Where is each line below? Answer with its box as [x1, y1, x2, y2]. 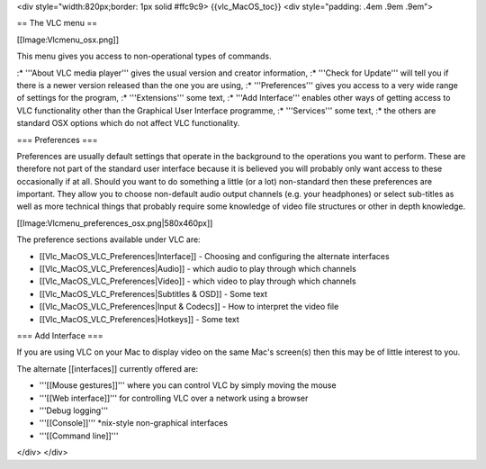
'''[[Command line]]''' [39, 430, 119, 441]
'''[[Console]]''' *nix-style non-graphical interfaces [39, 418, 229, 428]
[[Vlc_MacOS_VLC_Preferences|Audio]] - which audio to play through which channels [39, 264, 357, 275]
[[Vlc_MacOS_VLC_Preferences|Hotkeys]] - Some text [39, 313, 239, 324]
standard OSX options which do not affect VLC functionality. [16, 118, 240, 129]
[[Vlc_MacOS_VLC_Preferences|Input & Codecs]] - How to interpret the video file [39, 302, 339, 312]
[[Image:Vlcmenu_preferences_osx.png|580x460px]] [16, 217, 213, 229]
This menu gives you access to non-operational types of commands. [16, 50, 272, 62]
